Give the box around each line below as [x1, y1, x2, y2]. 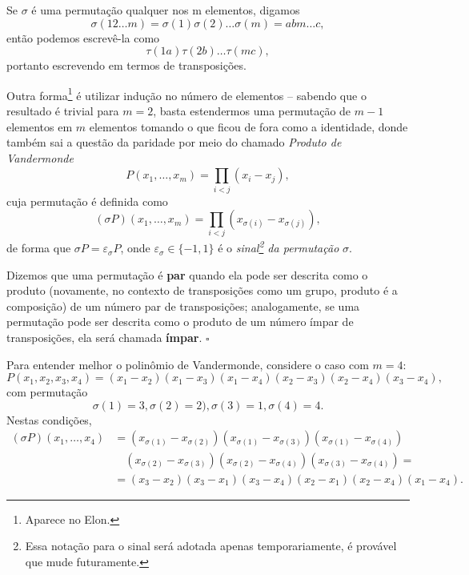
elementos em [6, 118, 73, 135]
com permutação [6, 384, 88, 400]
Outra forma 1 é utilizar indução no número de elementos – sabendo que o [6, 84, 367, 103]
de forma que [6, 239, 71, 256]
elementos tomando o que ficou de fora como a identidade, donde [89, 118, 408, 135]
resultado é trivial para [6, 103, 119, 119]
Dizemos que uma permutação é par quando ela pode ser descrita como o [6, 266, 368, 283]
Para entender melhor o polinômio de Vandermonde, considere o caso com [6, 356, 369, 372]
